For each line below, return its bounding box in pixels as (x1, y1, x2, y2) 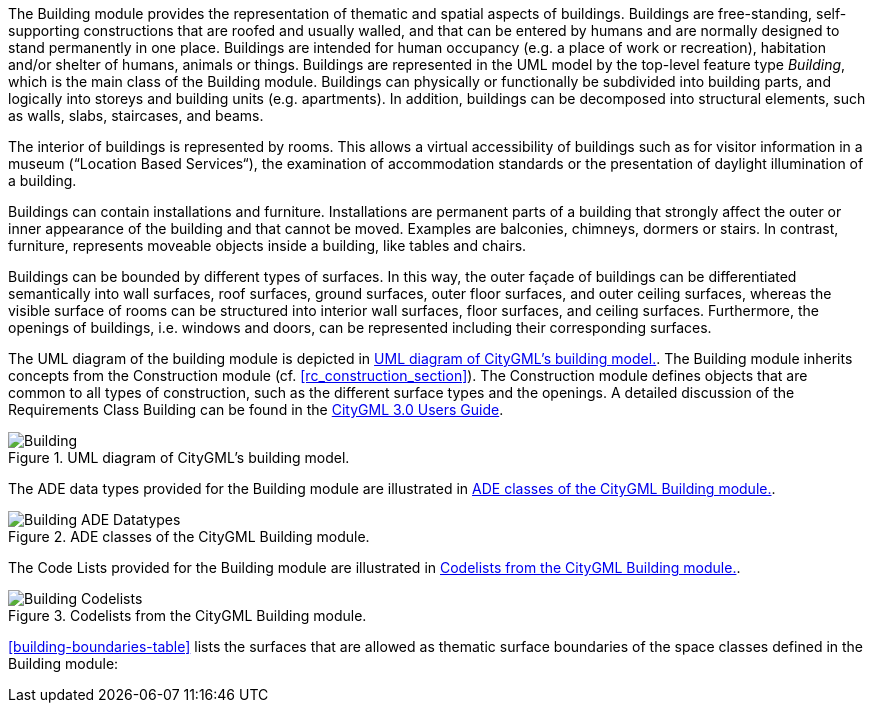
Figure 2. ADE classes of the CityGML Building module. (8, 528, 370, 545)
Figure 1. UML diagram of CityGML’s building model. (8, 449, 350, 466)
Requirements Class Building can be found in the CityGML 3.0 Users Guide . (8, 401, 504, 418)
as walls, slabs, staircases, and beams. (8, 107, 264, 124)
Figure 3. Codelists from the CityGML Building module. (8, 607, 367, 624)
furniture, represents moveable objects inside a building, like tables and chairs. (8, 237, 527, 254)
